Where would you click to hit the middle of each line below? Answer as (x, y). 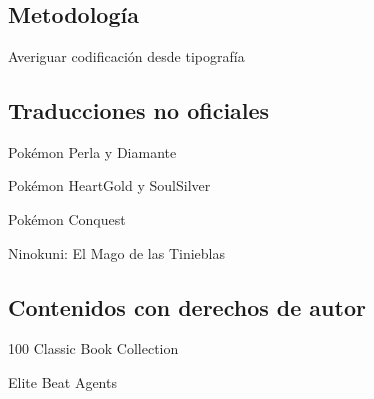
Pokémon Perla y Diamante (92, 151)
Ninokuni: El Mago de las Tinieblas (116, 252)
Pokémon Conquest (67, 218)
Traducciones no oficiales (139, 109)
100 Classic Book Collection (93, 348)
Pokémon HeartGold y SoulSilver (109, 185)
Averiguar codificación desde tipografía (126, 56)
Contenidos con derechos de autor (187, 306)
